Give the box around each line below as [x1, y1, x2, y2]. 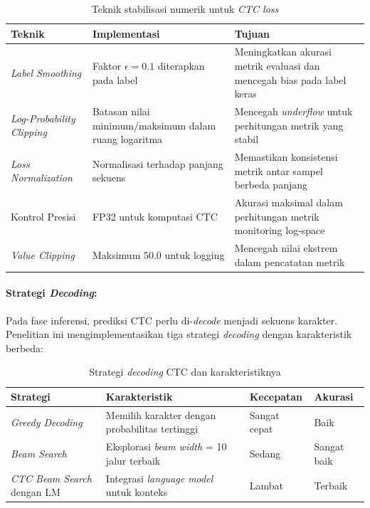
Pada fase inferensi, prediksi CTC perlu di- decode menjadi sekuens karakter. [6, 312, 338, 327]
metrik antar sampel [234, 163, 323, 178]
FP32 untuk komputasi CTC [92, 208, 218, 223]
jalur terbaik [105, 453, 161, 467]
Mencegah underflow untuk [234, 104, 353, 119]
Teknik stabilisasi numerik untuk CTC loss [91, 1, 279, 16]
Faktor [92, 58, 122, 73]
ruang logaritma [92, 132, 163, 147]
